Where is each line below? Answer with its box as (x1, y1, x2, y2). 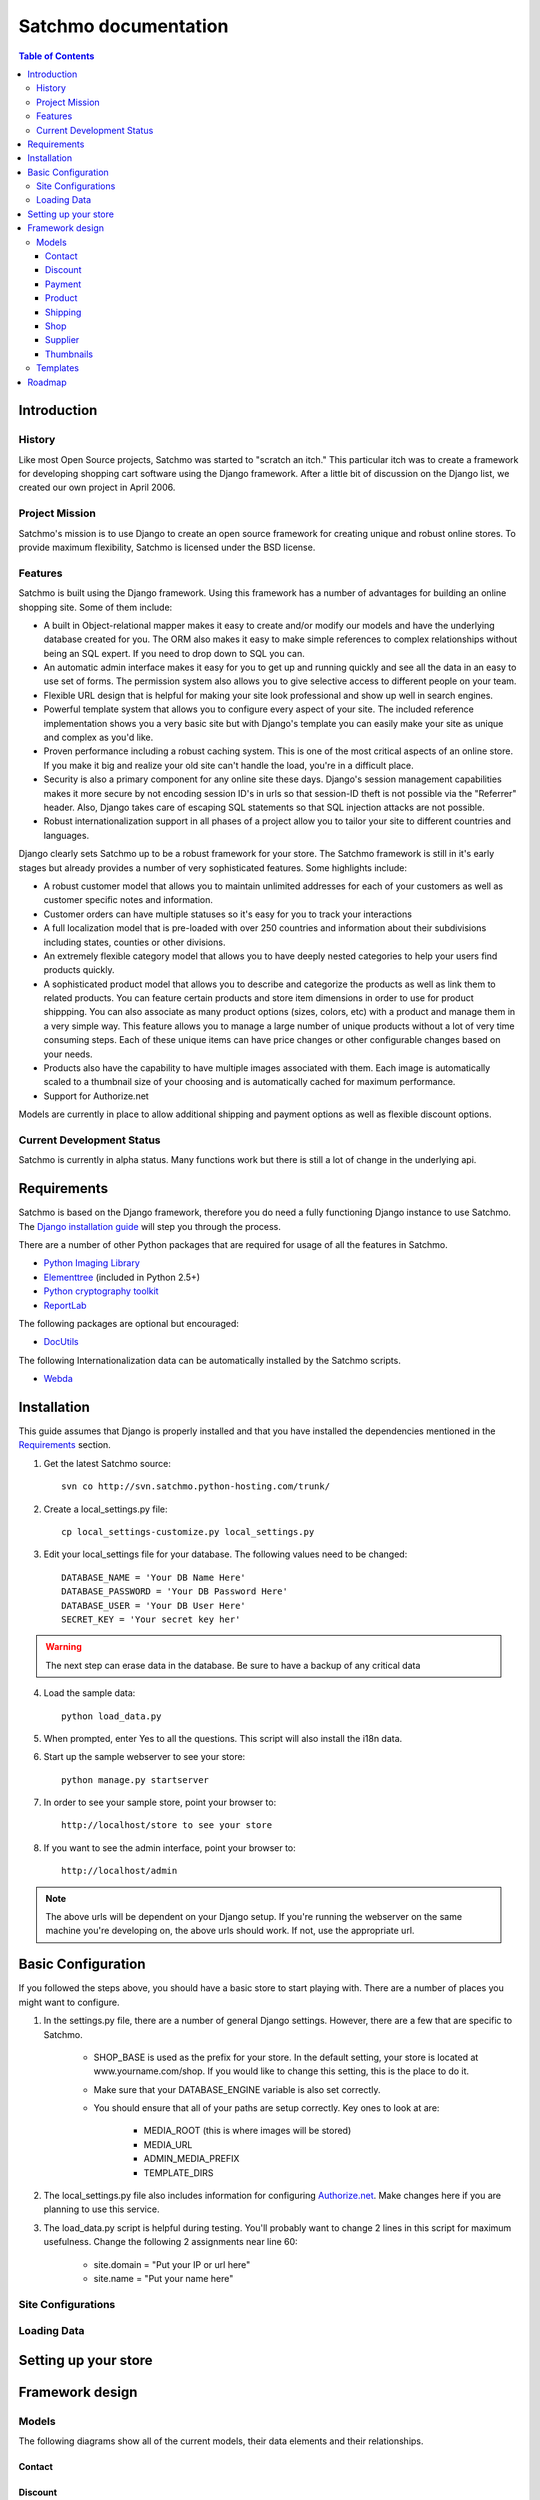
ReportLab (43, 1299, 87, 1311)
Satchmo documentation (18, 15, 229, 37)
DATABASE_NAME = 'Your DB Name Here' (61, 1571, 247, 1583)
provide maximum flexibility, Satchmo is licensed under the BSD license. (18, 541, 316, 553)
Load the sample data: (43, 1687, 136, 1699)
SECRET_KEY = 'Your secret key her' (61, 1613, 241, 1625)
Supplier (45, 334, 80, 346)
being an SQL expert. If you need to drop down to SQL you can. (43, 647, 305, 659)
